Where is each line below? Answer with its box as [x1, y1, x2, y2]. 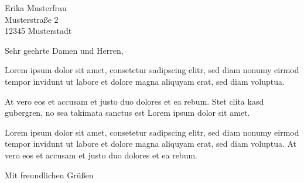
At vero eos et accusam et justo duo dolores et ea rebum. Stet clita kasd [5, 95, 264, 107]
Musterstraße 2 [5, 13, 59, 25]
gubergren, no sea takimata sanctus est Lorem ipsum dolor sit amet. [5, 106, 250, 119]
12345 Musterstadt [5, 25, 72, 37]
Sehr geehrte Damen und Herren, [5, 44, 124, 56]
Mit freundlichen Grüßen [5, 168, 94, 181]
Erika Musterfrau [5, 2, 67, 13]
